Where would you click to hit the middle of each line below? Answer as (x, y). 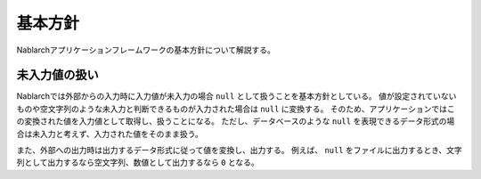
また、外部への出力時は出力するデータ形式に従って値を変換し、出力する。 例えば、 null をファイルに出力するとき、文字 (239, 151)
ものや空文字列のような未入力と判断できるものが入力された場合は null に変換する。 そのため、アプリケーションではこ (236, 109)
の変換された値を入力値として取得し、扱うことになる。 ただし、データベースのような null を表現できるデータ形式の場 (236, 121)
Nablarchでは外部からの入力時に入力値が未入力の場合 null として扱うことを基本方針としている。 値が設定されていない (236, 96)
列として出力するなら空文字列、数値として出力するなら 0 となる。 (138, 163)
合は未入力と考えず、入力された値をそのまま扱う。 (110, 134)
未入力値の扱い (57, 75)
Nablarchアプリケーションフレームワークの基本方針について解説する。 (146, 50)
